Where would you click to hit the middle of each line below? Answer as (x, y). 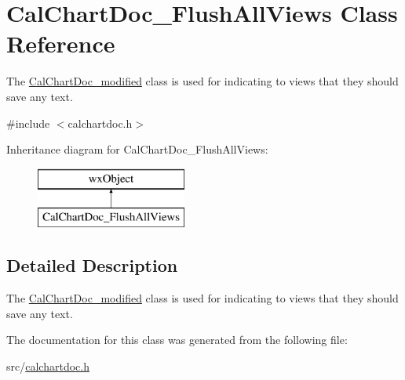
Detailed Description (92, 265)
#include (28, 123)
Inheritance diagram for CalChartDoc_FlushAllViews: (137, 149)
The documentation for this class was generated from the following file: (177, 340)
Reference (61, 43)
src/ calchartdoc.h (48, 366)
